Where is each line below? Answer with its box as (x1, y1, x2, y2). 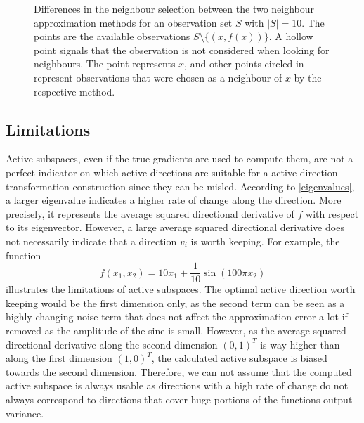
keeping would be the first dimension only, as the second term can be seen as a (6, 295, 345, 310)
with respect (306, 206, 359, 221)
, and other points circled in (184, 56, 304, 71)
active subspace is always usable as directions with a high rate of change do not (6, 378, 349, 393)
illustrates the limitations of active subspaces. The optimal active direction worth (6, 282, 356, 297)
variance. (6, 405, 44, 420)
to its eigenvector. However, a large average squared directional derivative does (6, 220, 344, 235)
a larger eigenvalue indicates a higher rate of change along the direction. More (6, 193, 342, 207)
